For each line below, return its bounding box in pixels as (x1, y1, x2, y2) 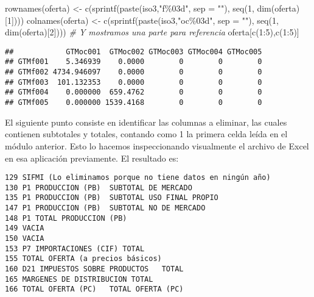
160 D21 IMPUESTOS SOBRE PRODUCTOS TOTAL (5, 265, 184, 273)
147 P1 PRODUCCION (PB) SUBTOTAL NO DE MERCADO (5, 204, 206, 213)
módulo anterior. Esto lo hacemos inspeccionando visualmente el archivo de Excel (5, 139, 309, 152)
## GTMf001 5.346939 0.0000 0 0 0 (5, 57, 262, 66)
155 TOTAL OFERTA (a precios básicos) (5, 254, 162, 263)
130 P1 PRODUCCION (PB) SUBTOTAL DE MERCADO (5, 183, 192, 192)
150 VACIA (5, 234, 44, 243)
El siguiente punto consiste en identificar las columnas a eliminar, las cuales (5, 115, 287, 128)
